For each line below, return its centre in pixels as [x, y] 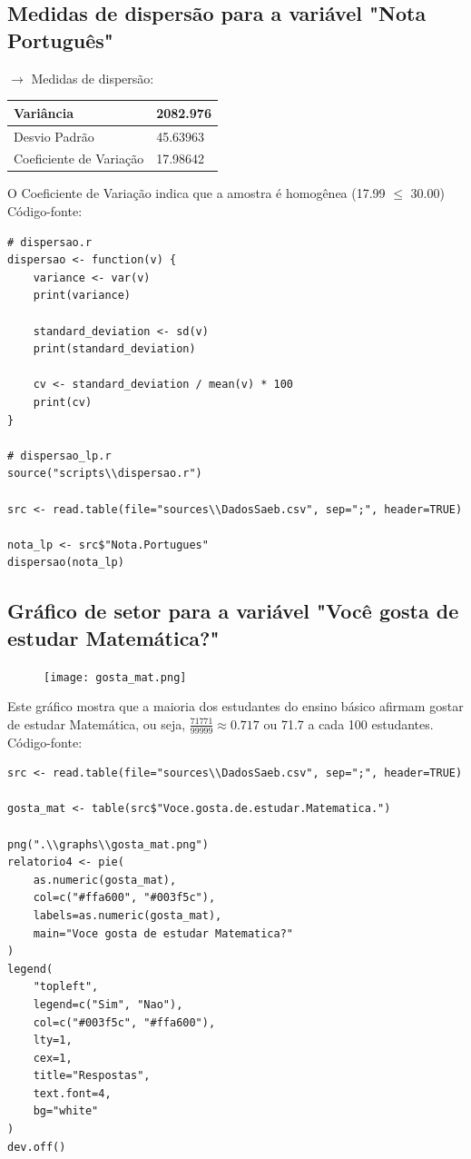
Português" [60, 40]
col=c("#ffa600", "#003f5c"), [124, 898]
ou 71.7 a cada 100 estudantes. [348, 723]
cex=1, [53, 1058]
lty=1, [53, 1040]
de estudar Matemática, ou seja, [97, 723]
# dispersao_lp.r [59, 456]
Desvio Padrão [54, 136]
